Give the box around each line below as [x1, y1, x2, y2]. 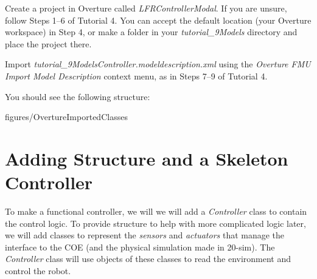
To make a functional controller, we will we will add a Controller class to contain [5, 205, 307, 218]
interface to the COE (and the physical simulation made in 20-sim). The [5, 240, 275, 253]
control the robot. [5, 264, 71, 277]
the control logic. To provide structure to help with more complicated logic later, [5, 217, 306, 229]
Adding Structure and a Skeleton [5, 146, 288, 170]
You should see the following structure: [5, 90, 150, 103]
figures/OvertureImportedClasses [5, 110, 128, 123]
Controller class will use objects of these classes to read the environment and [5, 252, 291, 265]
